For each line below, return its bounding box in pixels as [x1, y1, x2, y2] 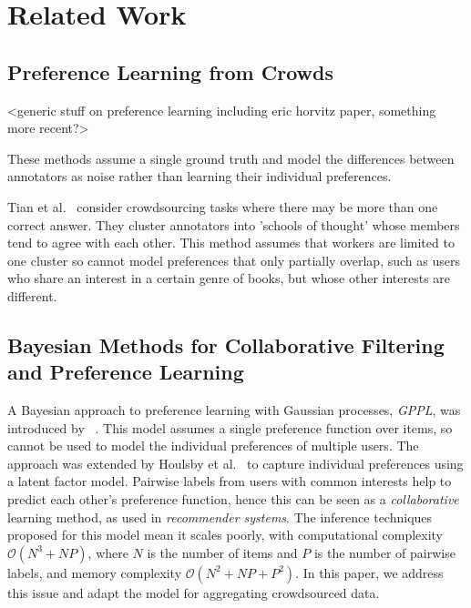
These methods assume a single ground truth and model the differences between [7, 148, 455, 167]
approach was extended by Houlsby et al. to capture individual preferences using [7, 453, 464, 472]
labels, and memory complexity [7, 562, 182, 582]
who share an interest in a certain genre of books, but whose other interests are [7, 269, 451, 288]
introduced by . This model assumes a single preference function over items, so [7, 418, 453, 437]
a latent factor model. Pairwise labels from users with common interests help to [7, 471, 452, 491]
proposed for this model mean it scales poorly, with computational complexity [7, 525, 444, 544]
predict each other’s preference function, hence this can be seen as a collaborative [7, 490, 459, 509]
